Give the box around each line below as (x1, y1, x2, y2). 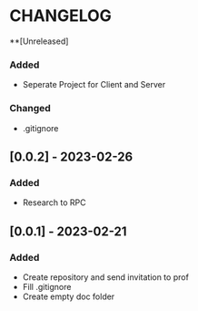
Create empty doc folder (22, 291, 115, 302)
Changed (9, 102, 52, 115)
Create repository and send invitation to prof (22, 271, 189, 283)
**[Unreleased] (9, 36, 69, 47)
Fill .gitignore (22, 281, 72, 292)
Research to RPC (22, 197, 86, 208)
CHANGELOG (9, 5, 112, 26)
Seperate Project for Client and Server (22, 79, 166, 90)
